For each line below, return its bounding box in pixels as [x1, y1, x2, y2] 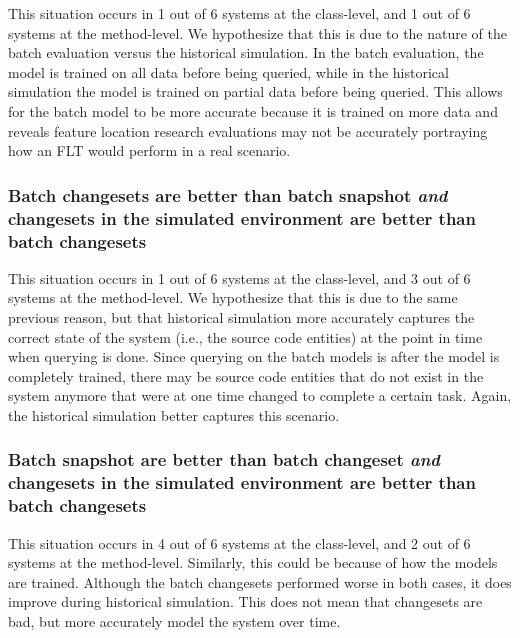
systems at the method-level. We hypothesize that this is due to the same [8, 287, 458, 308]
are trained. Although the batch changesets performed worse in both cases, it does [8, 571, 512, 592]
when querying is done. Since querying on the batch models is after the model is [8, 346, 500, 367]
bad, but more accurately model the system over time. [8, 611, 341, 631]
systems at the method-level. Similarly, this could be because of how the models [8, 552, 498, 573]
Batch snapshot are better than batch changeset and [8, 447, 441, 472]
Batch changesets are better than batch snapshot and [8, 182, 448, 207]
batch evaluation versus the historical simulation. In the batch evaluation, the [8, 42, 484, 63]
